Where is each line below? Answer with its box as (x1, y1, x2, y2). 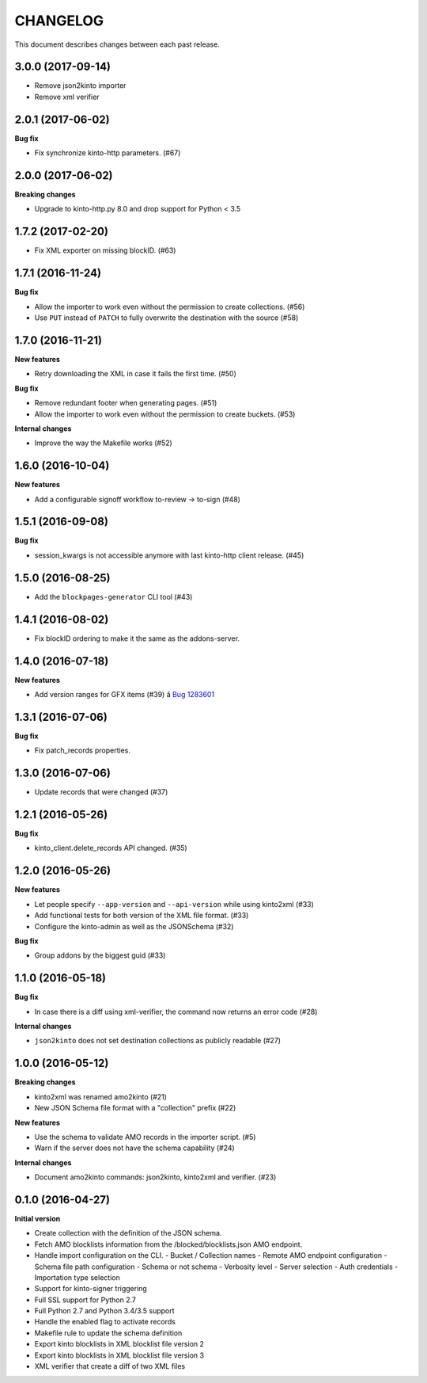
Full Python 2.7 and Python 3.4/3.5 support (34, 1306, 175, 1316)
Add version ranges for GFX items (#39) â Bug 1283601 (34, 689, 215, 699)
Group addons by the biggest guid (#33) (34, 951, 166, 960)
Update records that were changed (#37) (34, 787, 168, 797)
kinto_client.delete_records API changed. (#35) (34, 844, 187, 853)
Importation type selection (34, 1272, 120, 1282)
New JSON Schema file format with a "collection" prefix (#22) (34, 1103, 236, 1113)
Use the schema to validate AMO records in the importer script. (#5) (34, 1132, 256, 1141)
